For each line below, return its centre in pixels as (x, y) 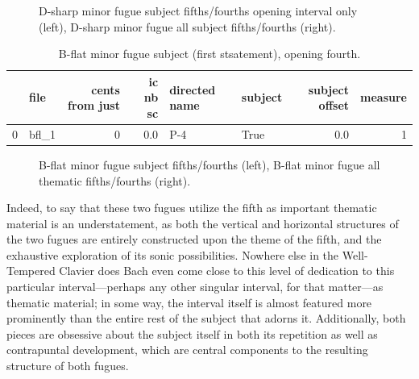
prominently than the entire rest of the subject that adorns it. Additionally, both (206, 318)
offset (334, 105)
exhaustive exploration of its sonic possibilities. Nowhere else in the (173, 254)
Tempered (31, 271)
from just (94, 105)
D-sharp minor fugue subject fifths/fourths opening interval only (198, 10)
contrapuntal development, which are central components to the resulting (187, 350)
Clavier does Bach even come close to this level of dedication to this (227, 271)
